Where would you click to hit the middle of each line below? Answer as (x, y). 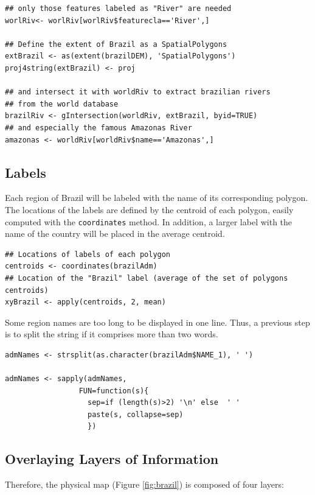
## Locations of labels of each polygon (88, 254)
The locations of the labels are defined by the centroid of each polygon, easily (149, 209)
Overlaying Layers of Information (112, 459)
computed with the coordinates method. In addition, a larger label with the (149, 221)
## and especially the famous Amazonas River (99, 128)
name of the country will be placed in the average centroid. (115, 233)
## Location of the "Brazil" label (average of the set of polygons (147, 278)
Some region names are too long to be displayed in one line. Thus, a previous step (157, 322)
